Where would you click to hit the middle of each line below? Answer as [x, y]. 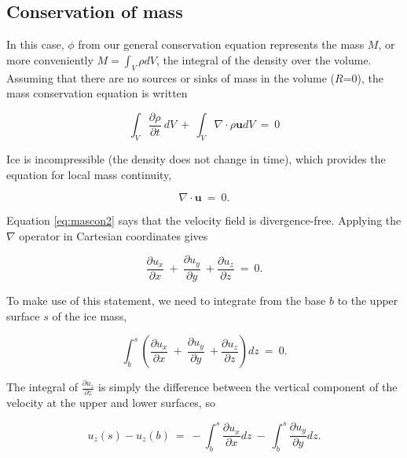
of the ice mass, [90, 315]
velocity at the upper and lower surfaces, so [111, 403]
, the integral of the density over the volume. [264, 59]
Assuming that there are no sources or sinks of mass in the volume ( [170, 77]
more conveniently [50, 59]
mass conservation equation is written [97, 93]
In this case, [35, 44]
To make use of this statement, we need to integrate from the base [166, 300]
